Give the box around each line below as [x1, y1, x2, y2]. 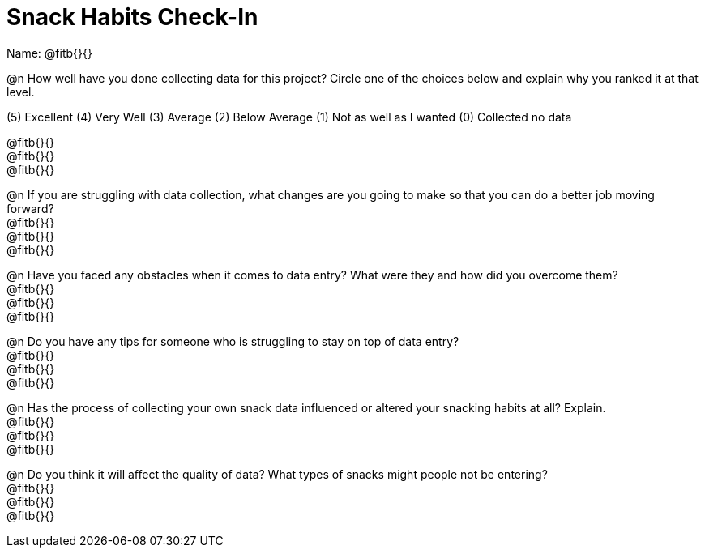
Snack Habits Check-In [6, 3, 258, 31]
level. [6, 84, 35, 99]
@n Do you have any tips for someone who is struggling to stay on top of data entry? [6, 334, 459, 348]
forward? [6, 201, 54, 215]
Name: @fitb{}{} [6, 45, 92, 60]
